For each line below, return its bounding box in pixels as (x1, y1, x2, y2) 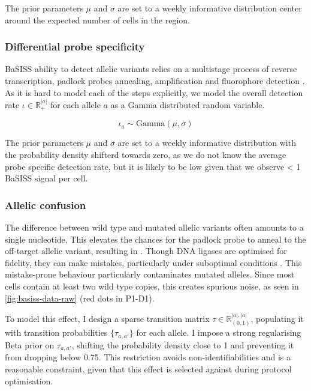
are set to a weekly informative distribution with (117, 136, 296, 149)
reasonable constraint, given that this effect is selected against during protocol (5, 362, 292, 375)
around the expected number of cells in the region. (5, 13, 190, 26)
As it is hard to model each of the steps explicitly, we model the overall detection (5, 86, 303, 99)
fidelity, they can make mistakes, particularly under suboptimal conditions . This (5, 256, 302, 268)
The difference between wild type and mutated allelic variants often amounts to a (5, 221, 304, 234)
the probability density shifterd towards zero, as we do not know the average (5, 148, 286, 161)
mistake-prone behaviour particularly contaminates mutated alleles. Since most (5, 268, 295, 280)
